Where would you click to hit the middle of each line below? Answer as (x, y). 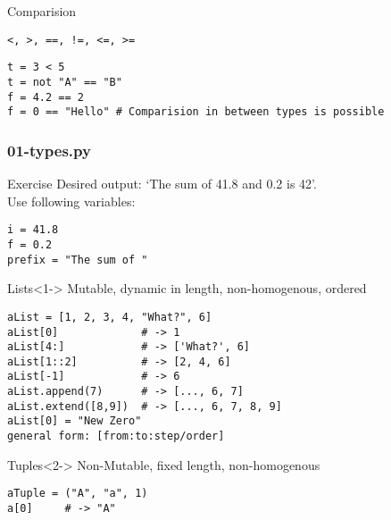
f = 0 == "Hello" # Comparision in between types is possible (196, 112)
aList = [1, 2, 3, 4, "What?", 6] (110, 317)
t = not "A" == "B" (65, 82)
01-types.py (49, 150)
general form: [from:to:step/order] (116, 436)
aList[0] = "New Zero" (75, 421)
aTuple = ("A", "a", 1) (78, 494)
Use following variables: (71, 201)
